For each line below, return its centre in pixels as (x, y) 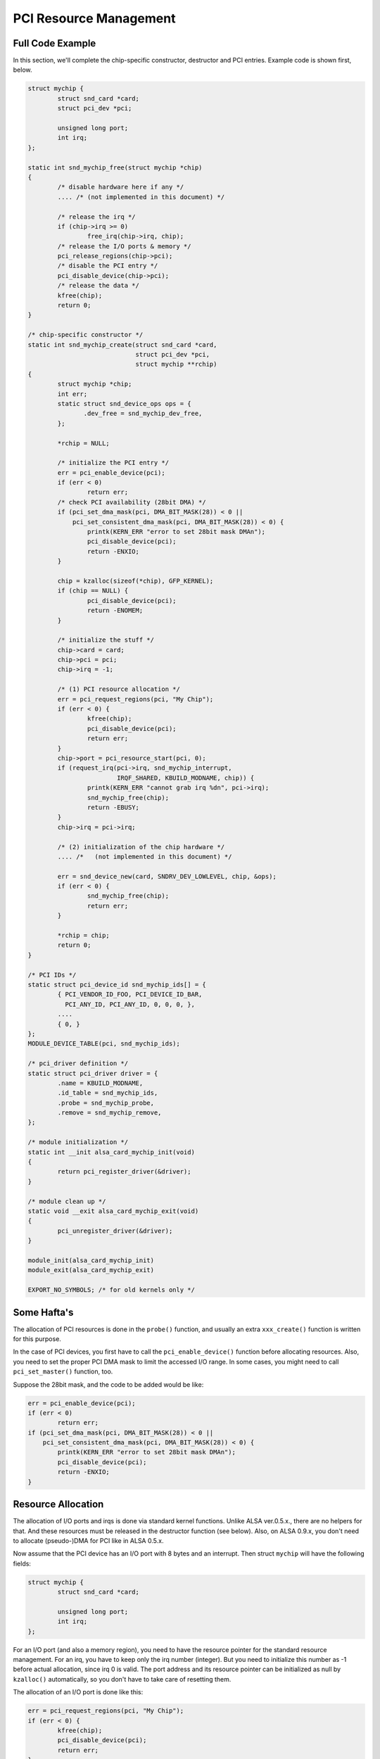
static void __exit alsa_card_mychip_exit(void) (113, 1211)
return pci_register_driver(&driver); (124, 1172)
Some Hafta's (43, 1312)
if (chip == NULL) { (93, 591)
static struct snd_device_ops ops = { (124, 404)
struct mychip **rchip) (176, 364)
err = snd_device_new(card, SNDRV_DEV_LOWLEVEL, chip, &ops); (167, 876)
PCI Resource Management (94, 18)
